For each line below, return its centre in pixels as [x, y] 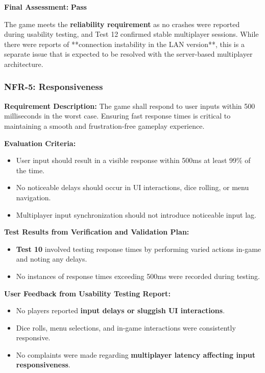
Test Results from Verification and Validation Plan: [97, 232]
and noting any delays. [52, 259]
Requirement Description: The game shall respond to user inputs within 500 [130, 106]
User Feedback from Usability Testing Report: [87, 293]
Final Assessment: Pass [45, 7]
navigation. [33, 197]
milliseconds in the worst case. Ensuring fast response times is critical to [117, 116]
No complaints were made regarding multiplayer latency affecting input [136, 354]
